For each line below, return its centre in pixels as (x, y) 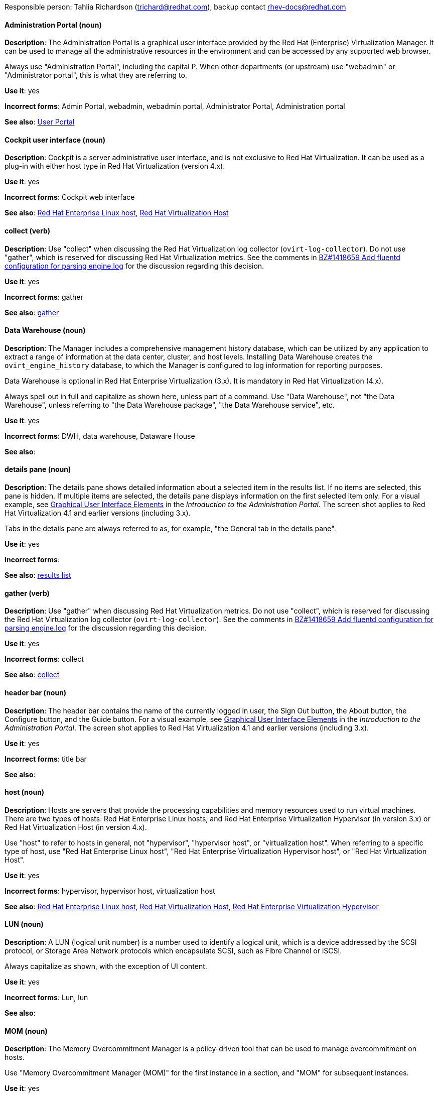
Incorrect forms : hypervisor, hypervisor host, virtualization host (110, 891)
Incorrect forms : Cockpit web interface (70, 197)
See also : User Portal (40, 122)
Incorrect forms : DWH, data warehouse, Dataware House (100, 436)
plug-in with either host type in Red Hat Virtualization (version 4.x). (115, 166)
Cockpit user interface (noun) (55, 140)
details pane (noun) (38, 469)
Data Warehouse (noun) (45, 330)
